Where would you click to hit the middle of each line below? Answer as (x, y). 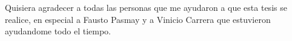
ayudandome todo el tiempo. (58, 31)
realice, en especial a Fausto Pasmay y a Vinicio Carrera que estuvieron (138, 19)
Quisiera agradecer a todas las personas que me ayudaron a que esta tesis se (146, 7)
